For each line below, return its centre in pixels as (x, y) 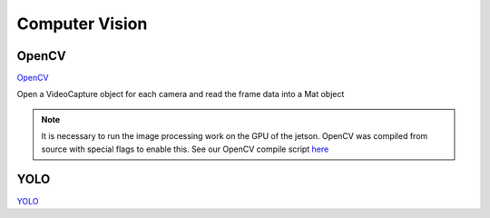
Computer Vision (82, 24)
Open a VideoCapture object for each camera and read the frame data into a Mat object (181, 94)
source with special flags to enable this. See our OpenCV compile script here (185, 149)
